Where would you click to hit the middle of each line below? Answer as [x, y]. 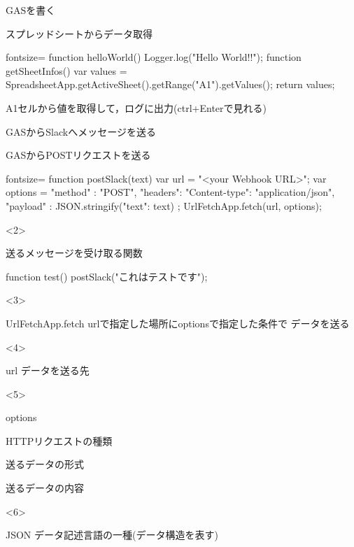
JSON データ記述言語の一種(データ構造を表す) [112, 535]
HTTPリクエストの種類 [59, 440]
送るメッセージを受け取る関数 [74, 253]
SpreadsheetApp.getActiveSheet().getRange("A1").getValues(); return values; [170, 84]
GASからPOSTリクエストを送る [78, 155]
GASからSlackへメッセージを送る [81, 131]
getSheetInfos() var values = [66, 70]
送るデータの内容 [45, 488]
